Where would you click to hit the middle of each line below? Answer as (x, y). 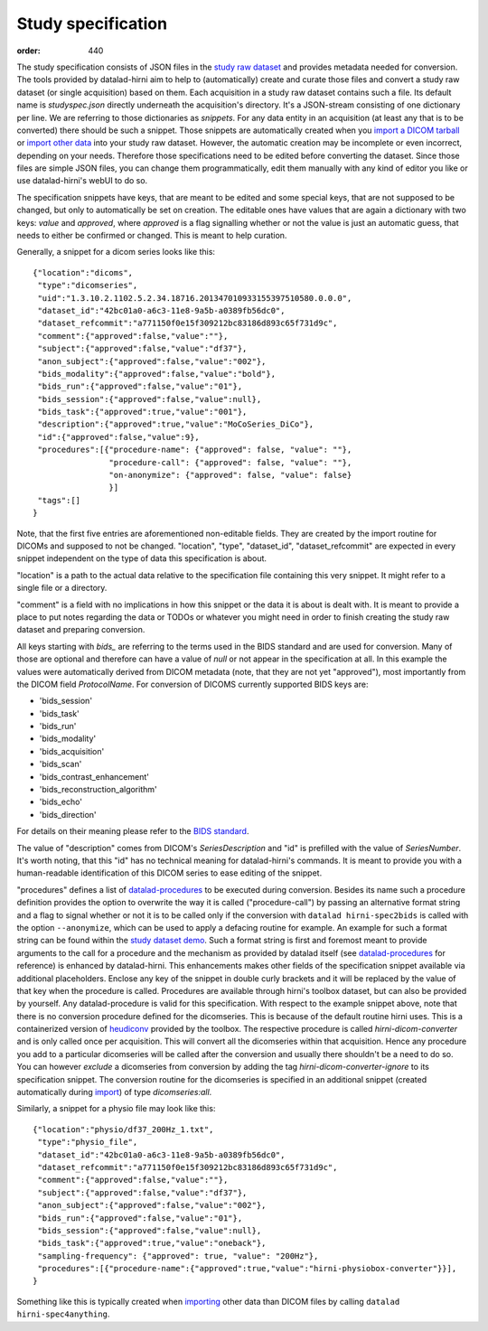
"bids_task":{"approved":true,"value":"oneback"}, (152, 1243)
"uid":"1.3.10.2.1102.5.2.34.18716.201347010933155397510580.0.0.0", (195, 298)
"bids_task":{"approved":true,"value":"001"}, (142, 412)
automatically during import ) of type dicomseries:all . (114, 1092)
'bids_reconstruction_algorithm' (98, 790)
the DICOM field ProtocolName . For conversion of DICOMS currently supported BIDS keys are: (192, 684)
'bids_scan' (61, 764)
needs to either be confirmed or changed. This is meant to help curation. (152, 236)
